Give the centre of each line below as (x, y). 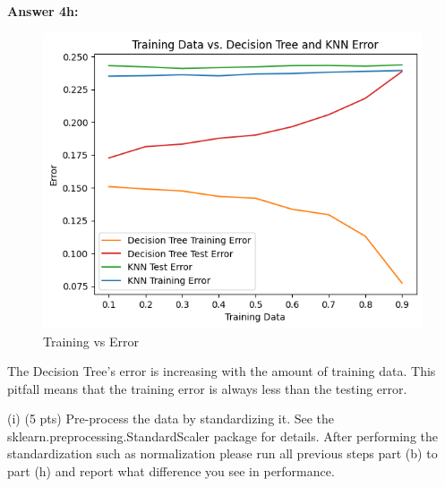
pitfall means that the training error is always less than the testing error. (207, 388)
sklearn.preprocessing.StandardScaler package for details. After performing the (222, 436)
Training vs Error (91, 341)
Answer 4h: (43, 11)
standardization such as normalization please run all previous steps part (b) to (222, 453)
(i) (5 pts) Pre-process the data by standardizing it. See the (171, 419)
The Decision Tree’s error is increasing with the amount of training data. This (222, 371)
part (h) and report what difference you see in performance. (171, 471)
